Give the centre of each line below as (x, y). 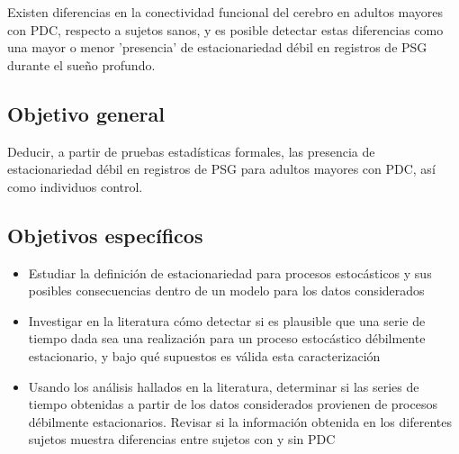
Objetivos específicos (105, 235)
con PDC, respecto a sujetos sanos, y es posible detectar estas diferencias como (225, 29)
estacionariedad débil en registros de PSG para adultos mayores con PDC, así (221, 169)
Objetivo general (86, 113)
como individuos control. (75, 186)
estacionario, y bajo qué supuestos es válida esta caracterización (204, 355)
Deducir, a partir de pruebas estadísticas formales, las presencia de (191, 151)
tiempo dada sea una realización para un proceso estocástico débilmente (227, 338)
